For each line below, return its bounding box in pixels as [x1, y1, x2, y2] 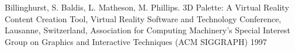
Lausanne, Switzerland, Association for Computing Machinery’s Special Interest [5, 24, 290, 36]
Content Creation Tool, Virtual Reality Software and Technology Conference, [5, 12, 282, 25]
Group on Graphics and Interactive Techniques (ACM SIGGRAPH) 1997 [5, 35, 267, 47]
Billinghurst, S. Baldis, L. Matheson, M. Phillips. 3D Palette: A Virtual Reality [5, 1, 289, 13]
